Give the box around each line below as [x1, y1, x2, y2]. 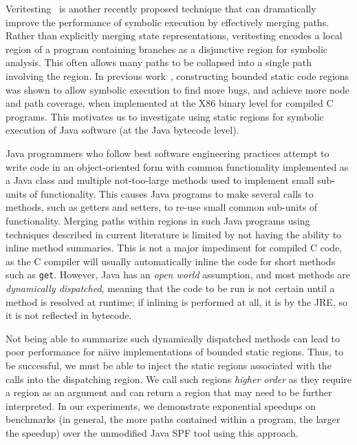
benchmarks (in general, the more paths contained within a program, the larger [6, 412, 340, 426]
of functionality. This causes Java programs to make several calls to [30, 186, 314, 200]
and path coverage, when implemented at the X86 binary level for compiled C [6, 96, 334, 110]
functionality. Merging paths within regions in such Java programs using [6, 213, 310, 227]
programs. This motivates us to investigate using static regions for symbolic [6, 109, 324, 123]
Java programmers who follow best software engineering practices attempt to [6, 145, 329, 160]
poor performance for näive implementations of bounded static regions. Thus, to [6, 344, 343, 359]
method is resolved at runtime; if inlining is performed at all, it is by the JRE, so [6, 294, 347, 309]
